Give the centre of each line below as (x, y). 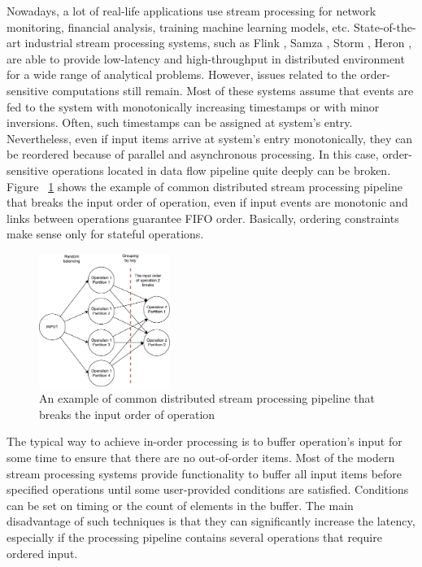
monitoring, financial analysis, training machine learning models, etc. (178, 26)
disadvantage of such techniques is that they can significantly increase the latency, (211, 521)
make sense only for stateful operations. (105, 234)
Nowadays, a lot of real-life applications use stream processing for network (191, 11)
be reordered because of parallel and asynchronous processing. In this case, (193, 154)
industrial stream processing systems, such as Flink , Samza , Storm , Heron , (218, 43)
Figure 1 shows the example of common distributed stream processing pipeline (204, 186)
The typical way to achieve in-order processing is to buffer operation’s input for (204, 441)
